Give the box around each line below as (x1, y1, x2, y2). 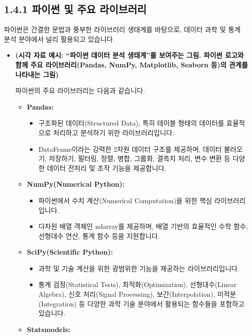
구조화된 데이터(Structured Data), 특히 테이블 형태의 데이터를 (38, 118, 224, 128)
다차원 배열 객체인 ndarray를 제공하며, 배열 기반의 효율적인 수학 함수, (38, 221, 248, 231)
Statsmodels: (27, 324, 70, 334)
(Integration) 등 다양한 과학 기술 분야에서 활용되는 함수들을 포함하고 (38, 298, 245, 308)
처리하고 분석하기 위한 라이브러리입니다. (53, 127, 174, 137)
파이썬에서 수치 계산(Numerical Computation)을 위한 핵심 (38, 195, 212, 205)
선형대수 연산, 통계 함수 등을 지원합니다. (38, 230, 160, 240)
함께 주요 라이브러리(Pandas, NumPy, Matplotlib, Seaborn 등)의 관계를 (15, 59, 248, 69)
